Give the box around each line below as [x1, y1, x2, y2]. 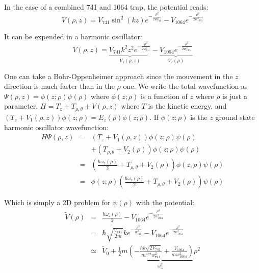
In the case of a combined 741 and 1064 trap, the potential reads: [4, 2, 209, 12]
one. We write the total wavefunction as [123, 81, 248, 91]
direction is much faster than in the [4, 81, 115, 91]
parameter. [4, 101, 38, 111]
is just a [222, 90, 247, 101]
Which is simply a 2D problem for [4, 197, 111, 208]
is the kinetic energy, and [148, 101, 227, 111]
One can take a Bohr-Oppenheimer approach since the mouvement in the [4, 70, 233, 81]
